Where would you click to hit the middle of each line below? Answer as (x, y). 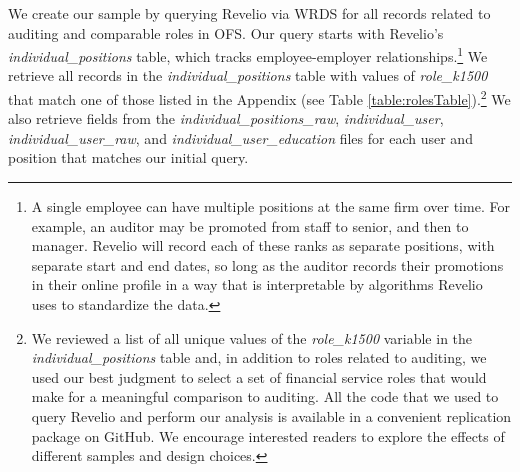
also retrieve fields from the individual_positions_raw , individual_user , (226, 118)
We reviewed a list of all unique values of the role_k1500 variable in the (252, 337)
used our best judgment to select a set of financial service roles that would (259, 376)
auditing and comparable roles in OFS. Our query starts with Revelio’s (226, 32)
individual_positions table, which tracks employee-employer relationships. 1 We (248, 54)
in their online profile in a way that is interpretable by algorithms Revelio (257, 284)
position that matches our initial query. (128, 157)
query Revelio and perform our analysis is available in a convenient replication (271, 416)
